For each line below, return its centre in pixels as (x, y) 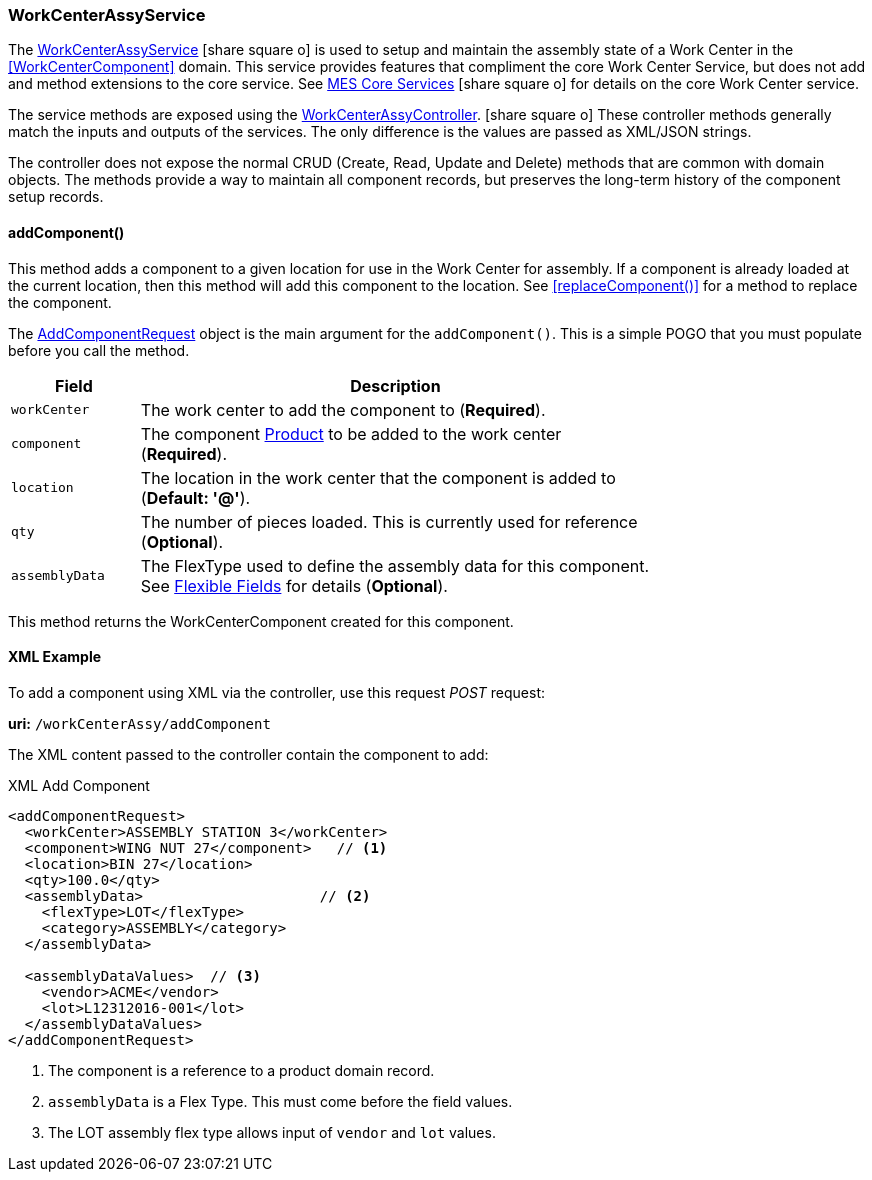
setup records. (56, 197)
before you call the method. (99, 350)
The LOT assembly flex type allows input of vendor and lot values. (272, 1132)
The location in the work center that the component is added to (378, 477)
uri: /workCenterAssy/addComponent (139, 723)
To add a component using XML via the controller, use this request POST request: (276, 692)
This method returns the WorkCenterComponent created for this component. (261, 621)
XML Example (55, 657)
